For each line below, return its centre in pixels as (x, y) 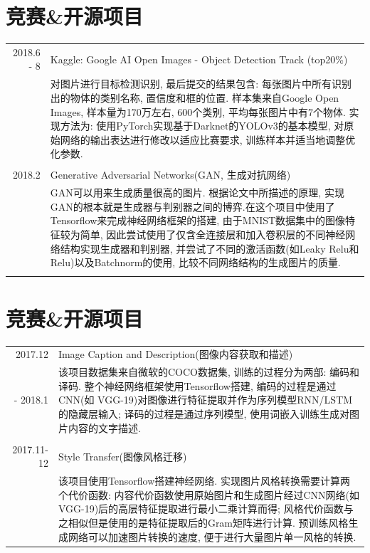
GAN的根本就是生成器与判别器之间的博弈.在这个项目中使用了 (192, 206)
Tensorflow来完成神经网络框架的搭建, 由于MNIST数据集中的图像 (198, 220)
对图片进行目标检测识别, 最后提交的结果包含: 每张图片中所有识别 (201, 84)
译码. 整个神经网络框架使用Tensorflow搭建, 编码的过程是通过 (197, 385)
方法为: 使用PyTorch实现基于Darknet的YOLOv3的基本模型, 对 (202, 126)
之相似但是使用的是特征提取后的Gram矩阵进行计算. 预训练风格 (203, 522)
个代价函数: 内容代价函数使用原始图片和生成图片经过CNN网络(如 (208, 494)
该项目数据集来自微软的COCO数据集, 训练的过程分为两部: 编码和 (208, 372)
